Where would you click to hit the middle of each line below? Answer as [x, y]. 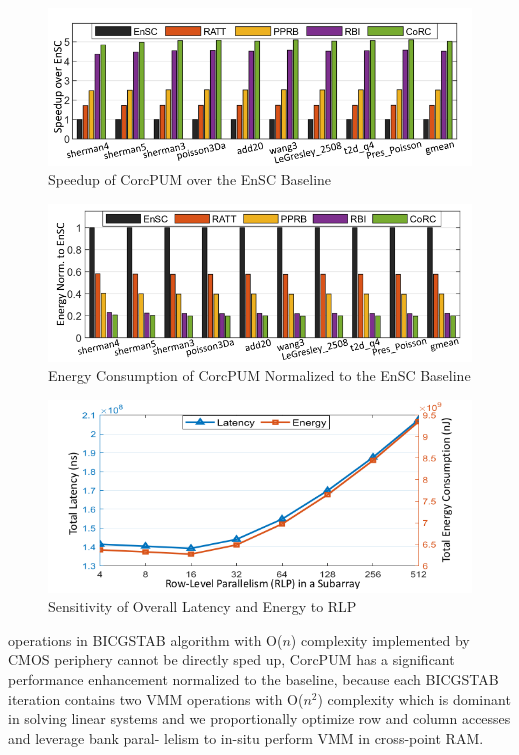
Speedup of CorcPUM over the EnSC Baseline [190, 179]
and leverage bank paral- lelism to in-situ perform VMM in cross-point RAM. [246, 737]
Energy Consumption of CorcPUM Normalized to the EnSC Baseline [259, 375]
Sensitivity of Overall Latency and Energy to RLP [202, 606]
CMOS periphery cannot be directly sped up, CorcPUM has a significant [231, 659]
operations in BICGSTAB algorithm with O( [145, 639]
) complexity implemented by [380, 639]
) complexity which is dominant [414, 698]
